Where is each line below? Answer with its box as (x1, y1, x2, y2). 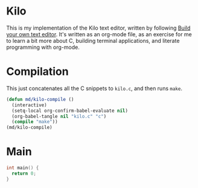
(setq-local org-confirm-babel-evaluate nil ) (11, 108, 129, 114)
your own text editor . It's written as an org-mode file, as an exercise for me (6, 30, 192, 37)
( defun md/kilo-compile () (6, 96, 74, 102)
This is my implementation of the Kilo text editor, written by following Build (6, 24, 191, 31)
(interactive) (11, 102, 47, 108)
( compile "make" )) (11, 119, 59, 125)
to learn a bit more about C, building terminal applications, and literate (6, 37, 180, 44)
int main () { (6, 165, 39, 171)
